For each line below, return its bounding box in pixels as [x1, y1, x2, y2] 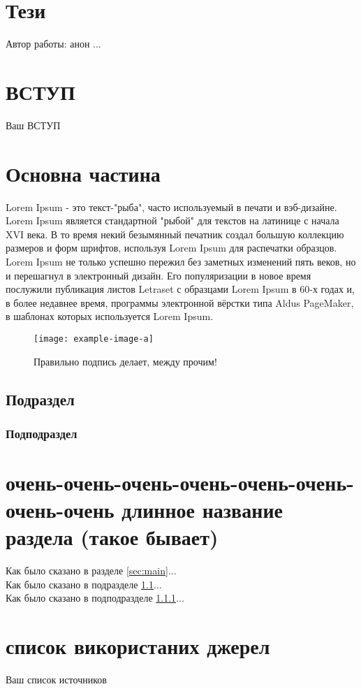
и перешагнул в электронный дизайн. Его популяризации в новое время [6, 268, 311, 282]
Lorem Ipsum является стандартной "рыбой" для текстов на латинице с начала [6, 213, 339, 228]
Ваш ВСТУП [6, 117, 61, 132]
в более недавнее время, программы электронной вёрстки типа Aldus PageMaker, [6, 295, 354, 310]
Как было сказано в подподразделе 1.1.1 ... [6, 590, 184, 605]
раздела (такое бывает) [6, 523, 219, 551]
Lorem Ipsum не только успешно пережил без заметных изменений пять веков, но [6, 254, 356, 268]
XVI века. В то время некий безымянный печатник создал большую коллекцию [6, 226, 344, 241]
